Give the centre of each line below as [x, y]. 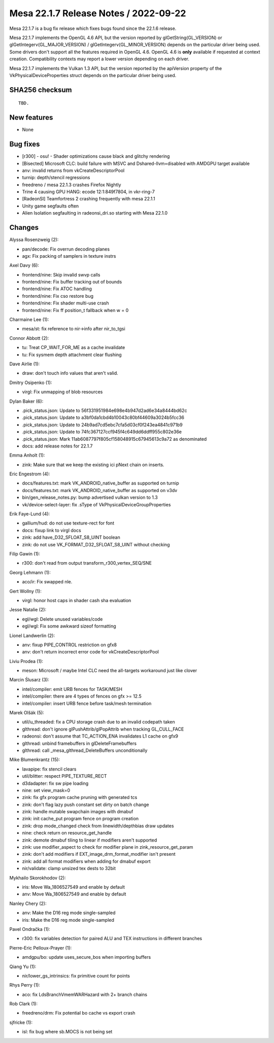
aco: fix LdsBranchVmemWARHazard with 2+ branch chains [84, 994]
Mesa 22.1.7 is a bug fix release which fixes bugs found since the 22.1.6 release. [93, 28]
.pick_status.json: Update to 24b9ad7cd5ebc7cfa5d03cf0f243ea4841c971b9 [102, 425]
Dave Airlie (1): [25, 364]
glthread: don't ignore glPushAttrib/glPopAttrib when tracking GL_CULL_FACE [103, 729]
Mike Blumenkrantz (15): [35, 760]
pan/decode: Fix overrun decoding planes [66, 249]
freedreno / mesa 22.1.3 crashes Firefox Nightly [72, 185]
